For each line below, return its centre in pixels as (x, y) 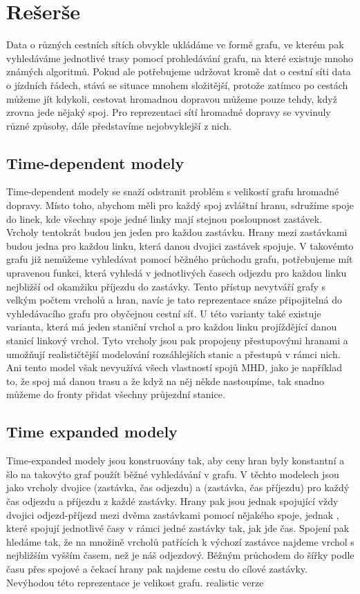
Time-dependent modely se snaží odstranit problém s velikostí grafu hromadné (173, 191)
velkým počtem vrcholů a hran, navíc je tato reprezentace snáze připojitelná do (174, 300)
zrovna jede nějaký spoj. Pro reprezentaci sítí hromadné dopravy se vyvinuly (169, 112)
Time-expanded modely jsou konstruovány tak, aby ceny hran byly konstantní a (176, 461)
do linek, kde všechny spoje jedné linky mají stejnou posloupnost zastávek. (164, 218)
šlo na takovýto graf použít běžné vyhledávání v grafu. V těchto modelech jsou (173, 474)
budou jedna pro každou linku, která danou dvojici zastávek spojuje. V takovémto (180, 245)
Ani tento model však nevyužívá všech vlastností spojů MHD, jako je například (174, 367)
